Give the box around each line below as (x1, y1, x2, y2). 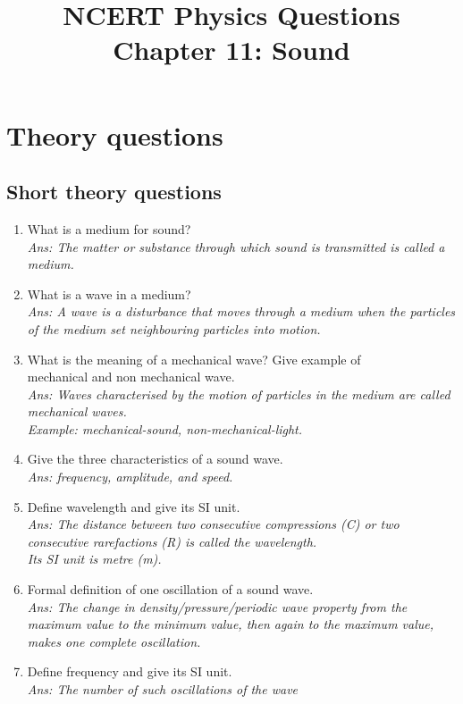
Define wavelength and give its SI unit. (27, 497, 240, 515)
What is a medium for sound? (27, 219, 191, 238)
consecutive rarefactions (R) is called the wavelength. (27, 532, 317, 550)
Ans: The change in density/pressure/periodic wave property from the (27, 597, 408, 616)
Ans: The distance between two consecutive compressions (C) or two (27, 515, 400, 533)
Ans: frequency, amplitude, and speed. (27, 467, 233, 486)
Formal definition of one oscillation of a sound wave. (27, 580, 314, 599)
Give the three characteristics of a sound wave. (27, 449, 283, 468)
